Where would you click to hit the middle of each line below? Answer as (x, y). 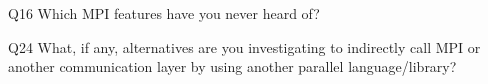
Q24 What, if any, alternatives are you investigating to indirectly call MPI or (244, 46)
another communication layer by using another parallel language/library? (232, 66)
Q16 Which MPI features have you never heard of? (164, 13)
